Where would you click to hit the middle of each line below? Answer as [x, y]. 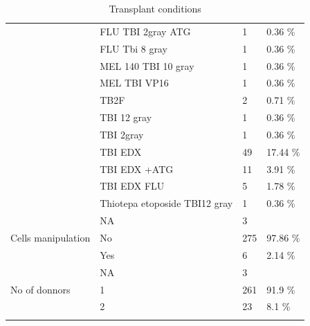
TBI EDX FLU [132, 186]
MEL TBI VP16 [134, 83]
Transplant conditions [155, 8]
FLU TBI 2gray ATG [145, 31]
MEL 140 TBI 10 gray [147, 65]
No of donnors [40, 289]
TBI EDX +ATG [137, 169]
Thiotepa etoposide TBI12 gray [166, 203]
